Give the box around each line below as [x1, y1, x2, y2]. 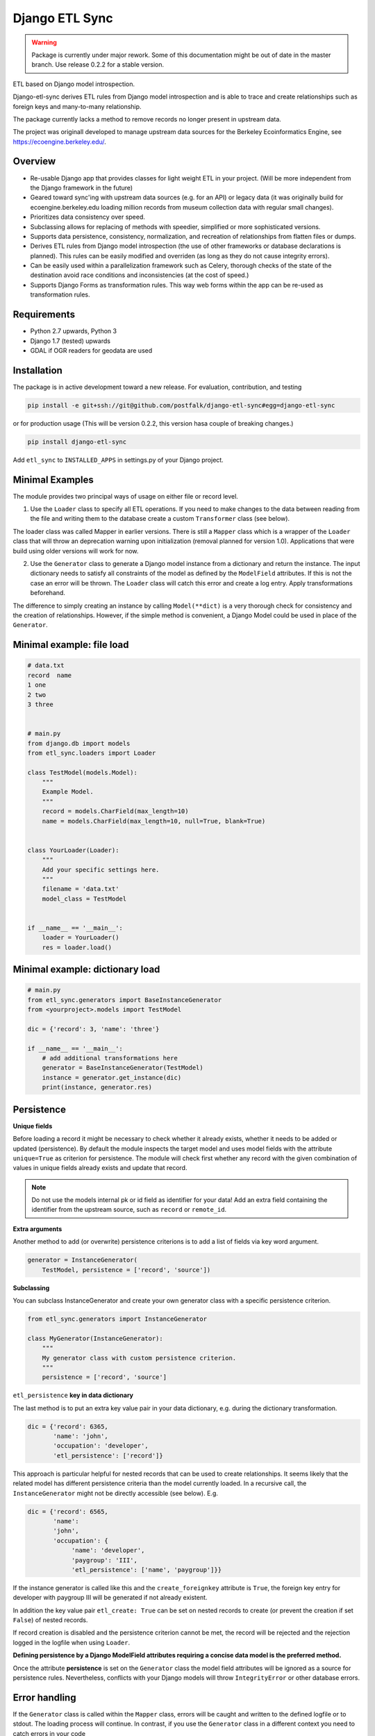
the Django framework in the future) [30, 183, 133, 192]
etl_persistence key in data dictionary [12, 1391, 133, 1399]
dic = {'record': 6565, [27, 1508, 109, 1515]
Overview [12, 156, 56, 167]
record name [27, 671, 72, 679]
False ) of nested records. [12, 1616, 88, 1624]
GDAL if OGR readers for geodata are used [30, 346, 153, 354]
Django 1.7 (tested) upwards [30, 337, 111, 345]
